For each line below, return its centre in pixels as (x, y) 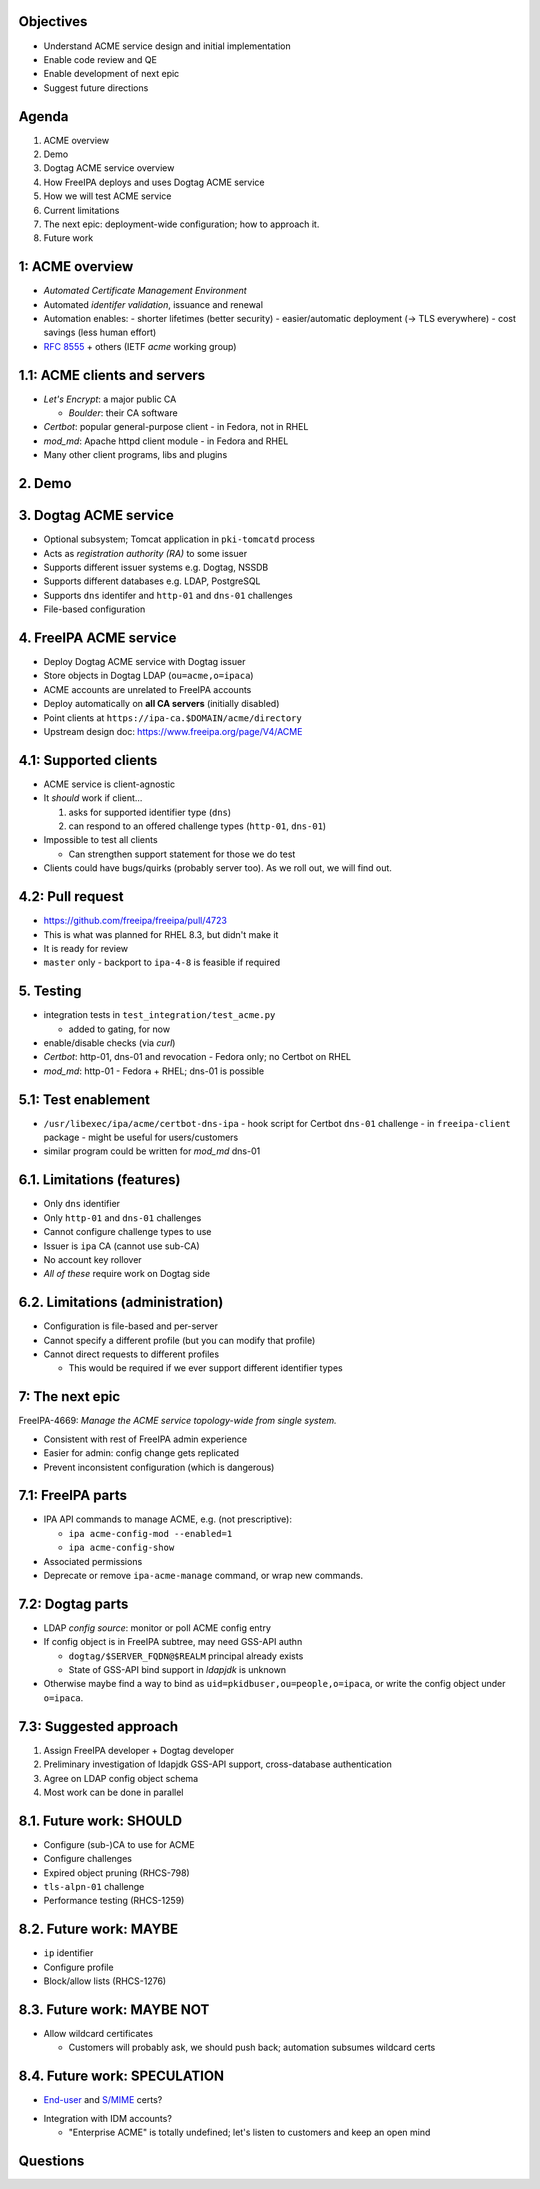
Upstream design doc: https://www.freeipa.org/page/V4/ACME (173, 731)
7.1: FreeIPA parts (73, 1495)
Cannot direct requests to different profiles (131, 1354)
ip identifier (68, 1953)
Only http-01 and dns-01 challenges (122, 1217)
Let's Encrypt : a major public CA (110, 399)
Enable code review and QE (100, 59)
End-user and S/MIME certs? (103, 2100)
